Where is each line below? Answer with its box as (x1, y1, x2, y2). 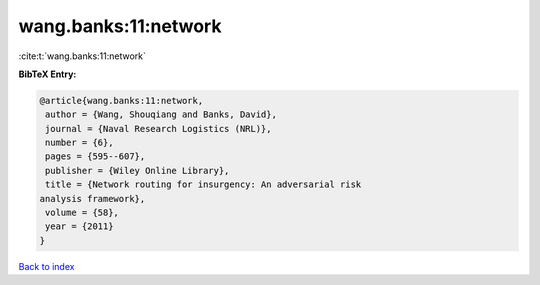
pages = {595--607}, (45, 151, 146, 162)
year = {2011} (45, 221, 114, 232)
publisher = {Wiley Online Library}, (45, 165, 230, 176)
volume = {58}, (45, 207, 120, 219)
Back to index (18, 260, 75, 272)
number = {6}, (45, 137, 114, 149)
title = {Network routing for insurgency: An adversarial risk (45, 179, 362, 190)
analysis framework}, (39, 193, 146, 204)
